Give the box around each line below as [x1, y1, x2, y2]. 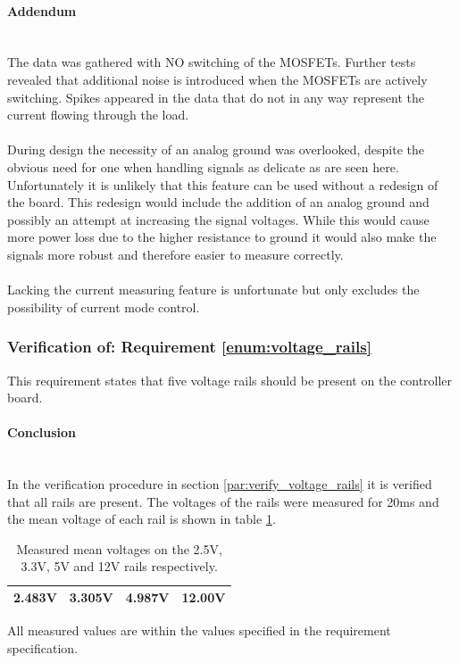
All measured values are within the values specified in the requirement [7, 621, 391, 640]
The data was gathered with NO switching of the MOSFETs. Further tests [7, 53, 416, 71]
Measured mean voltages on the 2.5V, [16, 539, 222, 558]
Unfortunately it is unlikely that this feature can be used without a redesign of [7, 175, 438, 194]
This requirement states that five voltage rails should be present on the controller [7, 370, 453, 389]
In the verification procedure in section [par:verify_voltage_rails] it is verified [7, 475, 432, 493]
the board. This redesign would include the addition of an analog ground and [7, 193, 430, 211]
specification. [7, 638, 79, 657]
